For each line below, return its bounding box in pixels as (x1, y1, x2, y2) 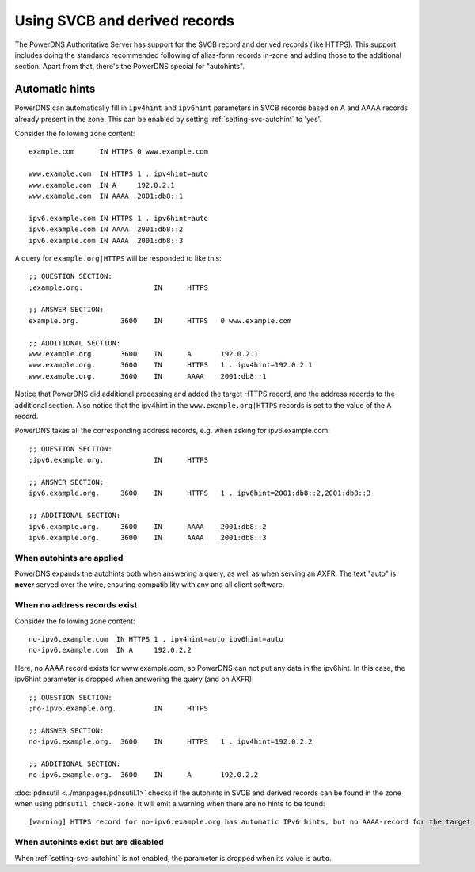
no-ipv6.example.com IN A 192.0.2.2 (28, 645, 192, 655)
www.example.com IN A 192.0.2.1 (28, 181, 176, 189)
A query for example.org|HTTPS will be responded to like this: (14, 253, 222, 263)
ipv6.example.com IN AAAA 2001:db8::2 (28, 225, 184, 234)
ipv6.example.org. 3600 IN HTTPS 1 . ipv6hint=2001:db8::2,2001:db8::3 (28, 489, 371, 498)
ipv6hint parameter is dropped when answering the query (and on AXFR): (14, 674, 255, 684)
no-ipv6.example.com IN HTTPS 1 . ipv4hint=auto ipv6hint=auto (28, 634, 284, 643)
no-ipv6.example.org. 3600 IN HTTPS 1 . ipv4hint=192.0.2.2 (28, 737, 313, 746)
